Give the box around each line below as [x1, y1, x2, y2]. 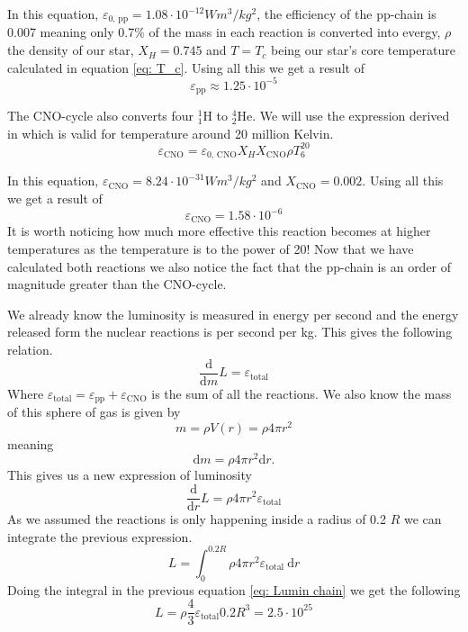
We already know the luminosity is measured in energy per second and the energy [7, 304, 459, 323]
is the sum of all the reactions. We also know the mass [151, 384, 452, 402]
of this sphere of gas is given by [7, 402, 181, 421]
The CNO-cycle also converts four [7, 106, 194, 125]
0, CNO [206, 150, 237, 160]
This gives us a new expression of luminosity [7, 465, 252, 484]
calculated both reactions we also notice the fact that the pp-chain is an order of [7, 257, 452, 275]
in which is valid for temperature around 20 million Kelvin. [7, 123, 334, 142]
